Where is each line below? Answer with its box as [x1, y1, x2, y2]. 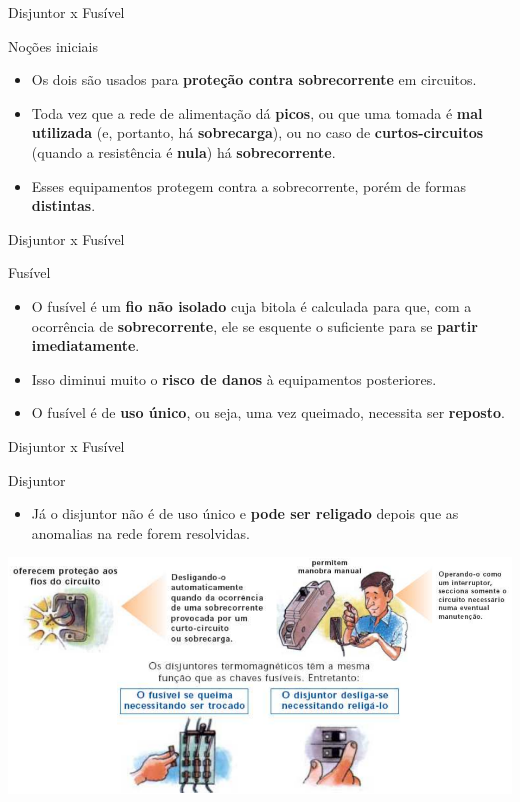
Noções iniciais [8, 35, 98, 56]
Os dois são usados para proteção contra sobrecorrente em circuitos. [31, 69, 477, 90]
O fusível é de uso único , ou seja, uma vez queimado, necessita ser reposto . [31, 402, 505, 423]
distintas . [31, 195, 96, 216]
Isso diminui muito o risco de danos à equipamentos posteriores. [31, 368, 437, 389]
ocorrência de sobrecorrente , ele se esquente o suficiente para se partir [31, 315, 478, 336]
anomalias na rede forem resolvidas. [31, 522, 250, 543]
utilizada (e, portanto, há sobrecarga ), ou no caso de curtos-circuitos [31, 122, 484, 143]
